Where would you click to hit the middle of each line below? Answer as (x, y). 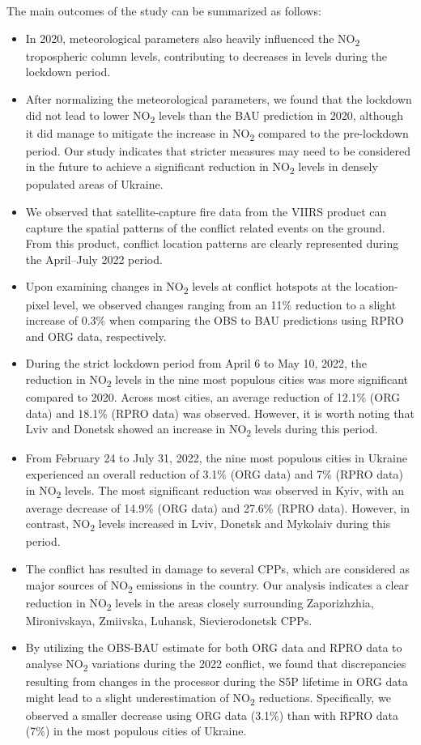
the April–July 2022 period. (94, 259)
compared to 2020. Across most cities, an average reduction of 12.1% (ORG (213, 397)
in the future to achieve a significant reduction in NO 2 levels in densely (202, 168)
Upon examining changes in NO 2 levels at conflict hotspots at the (188, 287)
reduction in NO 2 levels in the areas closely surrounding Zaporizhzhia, (200, 603)
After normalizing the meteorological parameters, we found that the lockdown (219, 98)
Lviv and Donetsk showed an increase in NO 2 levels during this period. (202, 430)
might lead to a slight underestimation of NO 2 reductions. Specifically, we (208, 698)
